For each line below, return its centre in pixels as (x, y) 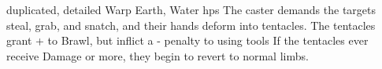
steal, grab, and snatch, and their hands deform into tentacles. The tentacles (191, 25)
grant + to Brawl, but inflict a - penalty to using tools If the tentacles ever (187, 40)
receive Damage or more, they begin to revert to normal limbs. (158, 55)
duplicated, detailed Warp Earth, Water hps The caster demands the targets (191, 9)
